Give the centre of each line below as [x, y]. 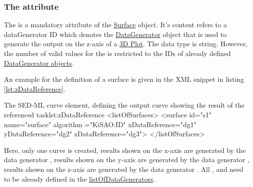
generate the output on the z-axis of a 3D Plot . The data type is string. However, [126, 44]
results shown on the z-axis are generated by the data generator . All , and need [124, 169]
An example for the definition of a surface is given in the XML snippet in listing [124, 79]
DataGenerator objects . [39, 63]
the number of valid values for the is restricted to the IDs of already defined [117, 53]
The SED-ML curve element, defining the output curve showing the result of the [124, 105]
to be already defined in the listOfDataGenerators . [80, 178]
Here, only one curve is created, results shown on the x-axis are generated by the [125, 150]
